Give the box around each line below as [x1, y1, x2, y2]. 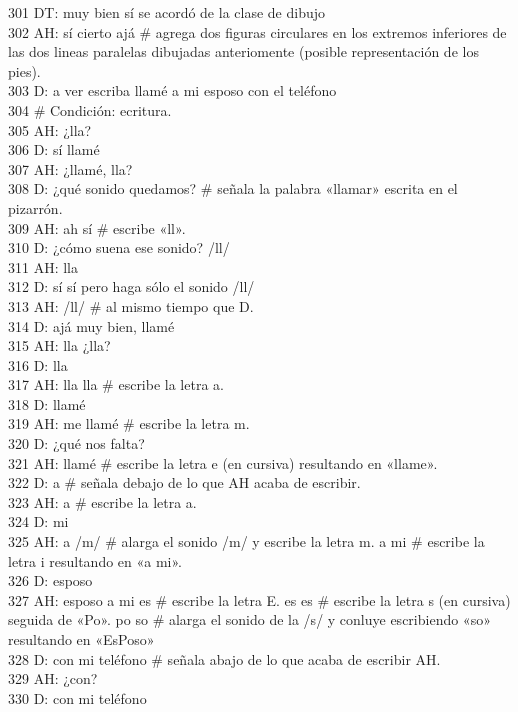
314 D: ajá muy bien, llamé [8, 315, 175, 336]
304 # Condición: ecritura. [8, 99, 172, 120]
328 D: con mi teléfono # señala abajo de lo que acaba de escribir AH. [8, 648, 441, 669]
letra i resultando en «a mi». [8, 550, 183, 571]
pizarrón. [8, 197, 63, 218]
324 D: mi [8, 511, 69, 532]
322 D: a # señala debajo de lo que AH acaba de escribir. [8, 472, 361, 493]
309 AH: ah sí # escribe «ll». [8, 217, 186, 238]
